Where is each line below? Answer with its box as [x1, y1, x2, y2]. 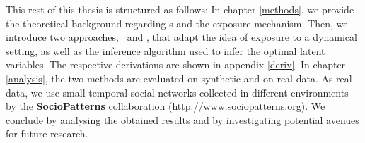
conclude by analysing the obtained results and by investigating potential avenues [6, 112, 359, 127]
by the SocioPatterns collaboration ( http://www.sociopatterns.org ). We [6, 99, 325, 113]
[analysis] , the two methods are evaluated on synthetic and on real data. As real [6, 70, 352, 85]
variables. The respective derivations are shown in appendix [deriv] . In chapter [6, 57, 346, 72]
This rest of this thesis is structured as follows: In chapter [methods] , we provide [6, 2, 354, 16]
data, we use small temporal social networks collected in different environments [6, 85, 349, 99]
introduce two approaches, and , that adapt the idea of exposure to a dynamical [6, 30, 357, 44]
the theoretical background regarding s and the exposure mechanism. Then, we [6, 15, 348, 30]
